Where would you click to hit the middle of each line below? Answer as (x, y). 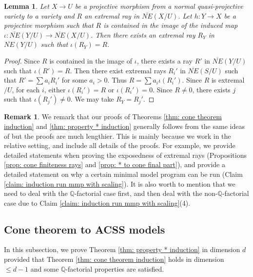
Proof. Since (22, 60)
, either (55, 89)
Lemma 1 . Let (27, 6)
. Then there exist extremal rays (118, 70)
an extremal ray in (112, 15)
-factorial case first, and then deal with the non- (146, 193)
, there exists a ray (165, 60)
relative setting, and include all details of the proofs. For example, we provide (120, 145)
